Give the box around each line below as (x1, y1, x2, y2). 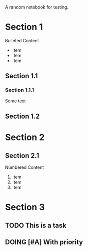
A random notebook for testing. (5, 4, 69, 10)
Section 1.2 (5, 112, 40, 121)
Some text (5, 98, 26, 104)
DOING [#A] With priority (5, 238, 83, 246)
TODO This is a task (5, 221, 66, 229)
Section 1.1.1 (5, 87, 34, 94)
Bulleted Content (5, 37, 39, 43)
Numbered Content (5, 164, 44, 170)
